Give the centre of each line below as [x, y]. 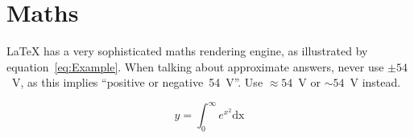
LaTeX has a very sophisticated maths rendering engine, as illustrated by [187, 51]
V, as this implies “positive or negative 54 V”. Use [137, 82]
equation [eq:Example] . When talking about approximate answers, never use [195, 66]
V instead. [375, 82]
